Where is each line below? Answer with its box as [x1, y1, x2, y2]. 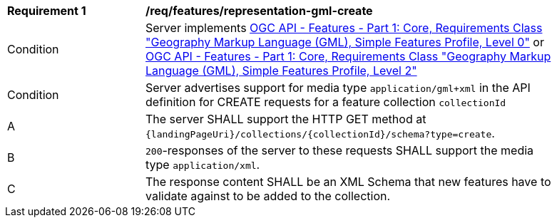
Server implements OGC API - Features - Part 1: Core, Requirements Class [145, 21, 543, 35]
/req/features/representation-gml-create [145, 4, 373, 18]
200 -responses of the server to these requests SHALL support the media [145, 143, 534, 157]
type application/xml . [145, 157, 260, 172]
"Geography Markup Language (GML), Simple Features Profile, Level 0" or [145, 35, 544, 49]
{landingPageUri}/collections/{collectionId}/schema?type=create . [145, 126, 495, 140]
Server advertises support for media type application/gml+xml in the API [145, 81, 531, 95]
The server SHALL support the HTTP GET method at [145, 112, 426, 126]
